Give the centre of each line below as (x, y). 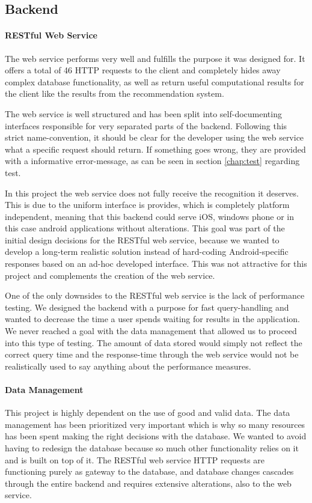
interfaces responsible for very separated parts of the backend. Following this (146, 125)
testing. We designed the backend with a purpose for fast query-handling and (147, 307)
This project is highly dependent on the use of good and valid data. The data (148, 413)
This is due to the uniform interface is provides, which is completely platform (147, 205)
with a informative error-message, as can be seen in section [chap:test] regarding (152, 161)
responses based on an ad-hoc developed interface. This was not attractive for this (156, 264)
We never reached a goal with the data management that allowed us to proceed (151, 331)
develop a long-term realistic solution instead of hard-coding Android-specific (147, 251)
